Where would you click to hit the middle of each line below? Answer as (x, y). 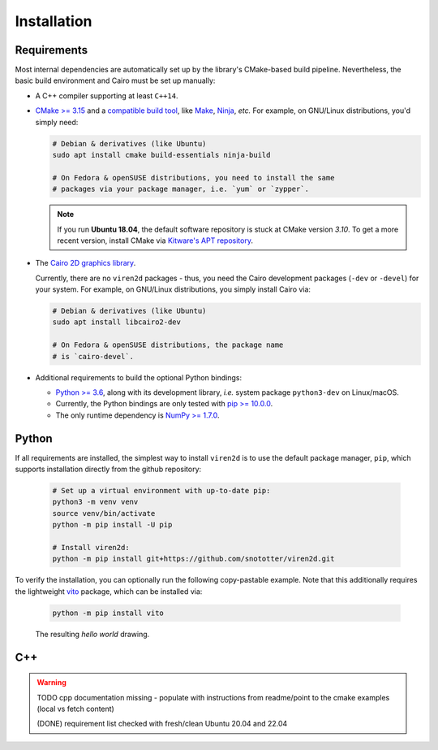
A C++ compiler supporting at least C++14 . (107, 95)
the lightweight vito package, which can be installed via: (109, 591)
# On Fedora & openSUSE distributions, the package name (168, 345)
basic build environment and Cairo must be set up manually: (115, 80)
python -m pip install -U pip (112, 525)
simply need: (57, 122)
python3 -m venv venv (95, 502)
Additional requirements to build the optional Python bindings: (139, 377)
